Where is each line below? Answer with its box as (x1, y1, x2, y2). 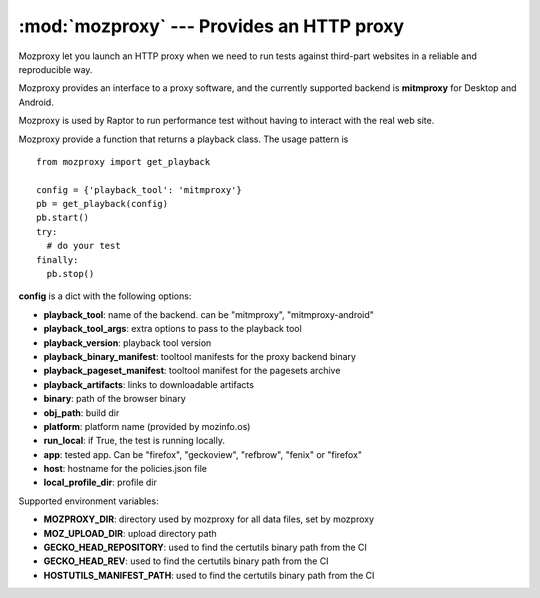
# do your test (46, 240, 121, 252)
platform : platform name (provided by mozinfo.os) (43, 420, 251, 432)
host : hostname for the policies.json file (43, 463, 207, 475)
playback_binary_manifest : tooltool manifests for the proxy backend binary (43, 350, 357, 362)
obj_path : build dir (43, 406, 120, 419)
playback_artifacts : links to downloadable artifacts (43, 378, 255, 390)
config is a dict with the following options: (18, 290, 192, 302)
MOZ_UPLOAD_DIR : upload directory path (43, 527, 217, 539)
